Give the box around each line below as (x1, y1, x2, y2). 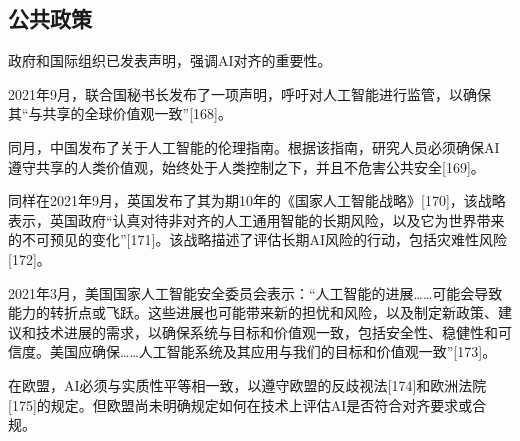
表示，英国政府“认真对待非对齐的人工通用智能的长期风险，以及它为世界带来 (8, 209, 505, 230)
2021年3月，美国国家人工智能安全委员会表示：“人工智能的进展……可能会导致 (8, 282, 503, 303)
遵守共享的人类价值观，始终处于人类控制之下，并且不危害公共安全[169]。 (8, 156, 485, 177)
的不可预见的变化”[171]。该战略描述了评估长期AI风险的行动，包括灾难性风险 (8, 229, 507, 250)
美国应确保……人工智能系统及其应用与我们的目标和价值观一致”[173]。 (49, 341, 497, 362)
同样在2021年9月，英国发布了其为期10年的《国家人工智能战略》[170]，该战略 (8, 190, 506, 211)
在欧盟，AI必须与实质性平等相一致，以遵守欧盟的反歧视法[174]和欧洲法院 (8, 374, 487, 395)
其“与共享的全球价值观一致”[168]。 (8, 103, 232, 124)
